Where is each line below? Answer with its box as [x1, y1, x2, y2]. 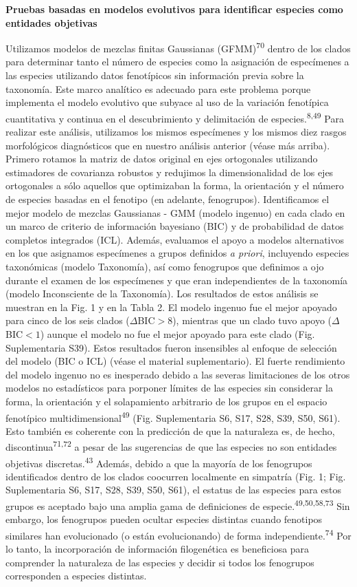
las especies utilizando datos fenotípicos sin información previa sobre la [5, 68, 304, 83]
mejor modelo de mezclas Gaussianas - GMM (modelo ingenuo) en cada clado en [5, 205, 345, 220]
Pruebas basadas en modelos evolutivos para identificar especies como [5, 2, 343, 16]
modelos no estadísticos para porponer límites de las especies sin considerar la [5, 381, 333, 395]
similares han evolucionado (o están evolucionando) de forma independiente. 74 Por [5, 526, 352, 542]
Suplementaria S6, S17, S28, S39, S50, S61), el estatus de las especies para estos [5, 482, 342, 497]
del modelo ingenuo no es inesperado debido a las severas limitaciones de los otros [5, 367, 350, 381]
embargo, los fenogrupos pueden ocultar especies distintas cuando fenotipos [5, 512, 323, 526]
